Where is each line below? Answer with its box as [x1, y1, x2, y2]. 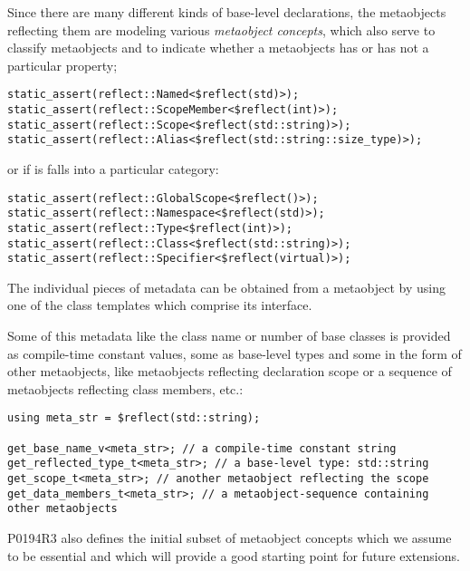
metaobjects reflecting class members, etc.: [7, 379, 244, 398]
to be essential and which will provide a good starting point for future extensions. [7, 546, 460, 565]
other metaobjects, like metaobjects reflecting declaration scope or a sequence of [7, 362, 452, 381]
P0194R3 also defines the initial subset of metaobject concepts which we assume [7, 528, 452, 547]
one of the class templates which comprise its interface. [7, 295, 312, 315]
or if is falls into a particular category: [7, 160, 219, 178]
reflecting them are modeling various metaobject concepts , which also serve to [7, 20, 436, 39]
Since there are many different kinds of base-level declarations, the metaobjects [7, 3, 446, 21]
